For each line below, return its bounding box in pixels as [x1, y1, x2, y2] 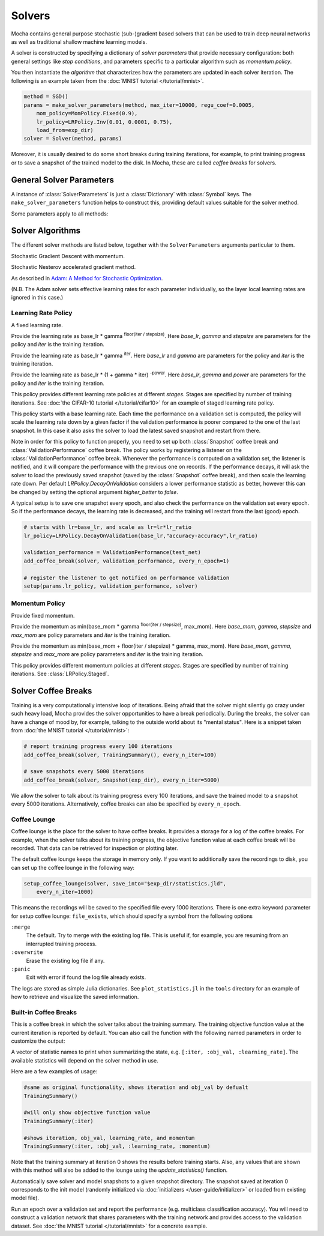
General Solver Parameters [11, 175, 114, 185]
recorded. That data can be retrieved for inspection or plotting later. [11, 845, 178, 852]
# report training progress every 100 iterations [23, 743, 173, 750]
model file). [11, 1195, 39, 1202]
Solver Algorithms [11, 226, 81, 236]
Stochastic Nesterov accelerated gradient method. [11, 264, 136, 271]
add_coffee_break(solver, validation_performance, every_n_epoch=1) [23, 557, 230, 564]
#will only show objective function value [23, 1109, 151, 1116]
